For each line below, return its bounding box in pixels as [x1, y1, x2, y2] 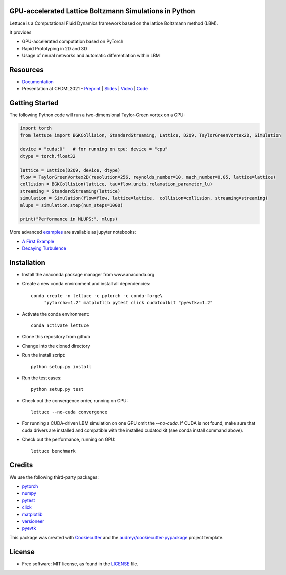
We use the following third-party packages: [9, 474, 99, 480]
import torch [20, 125, 52, 131]
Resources [9, 65, 44, 74]
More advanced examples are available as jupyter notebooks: [9, 229, 136, 235]
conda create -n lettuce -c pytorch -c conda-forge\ [31, 293, 163, 298]
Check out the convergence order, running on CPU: [22, 397, 128, 403]
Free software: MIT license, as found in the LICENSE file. [22, 561, 139, 567]
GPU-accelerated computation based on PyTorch [22, 38, 124, 45]
